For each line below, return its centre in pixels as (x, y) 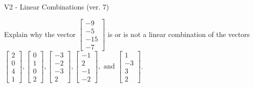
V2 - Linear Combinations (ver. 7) (57, 6)
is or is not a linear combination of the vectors (179, 34)
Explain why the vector (40, 34)
